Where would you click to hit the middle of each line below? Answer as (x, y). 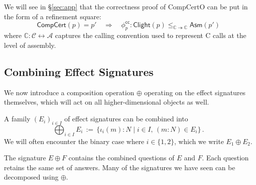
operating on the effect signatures (195, 92)
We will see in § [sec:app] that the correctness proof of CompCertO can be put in (126, 6)
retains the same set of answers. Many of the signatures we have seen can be (120, 167)
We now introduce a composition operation (69, 92)
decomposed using (31, 177)
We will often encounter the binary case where (74, 141)
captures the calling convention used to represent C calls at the (151, 35)
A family (17, 119)
